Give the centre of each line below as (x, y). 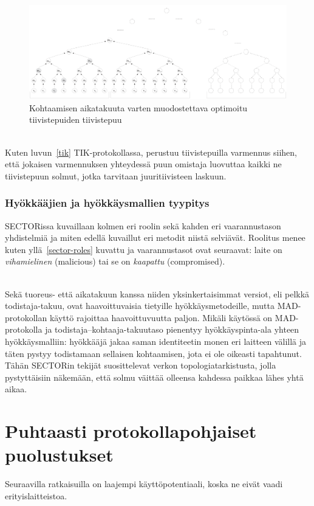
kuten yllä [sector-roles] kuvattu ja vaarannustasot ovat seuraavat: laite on (144, 249)
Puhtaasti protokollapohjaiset (131, 431)
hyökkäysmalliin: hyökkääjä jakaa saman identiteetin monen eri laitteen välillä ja (156, 341)
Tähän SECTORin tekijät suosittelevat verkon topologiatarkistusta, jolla (141, 365)
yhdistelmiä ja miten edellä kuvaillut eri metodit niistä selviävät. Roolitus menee (155, 237)
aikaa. (16, 389)
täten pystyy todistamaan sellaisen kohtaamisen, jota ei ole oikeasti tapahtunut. (153, 353)
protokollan (26, 317)
